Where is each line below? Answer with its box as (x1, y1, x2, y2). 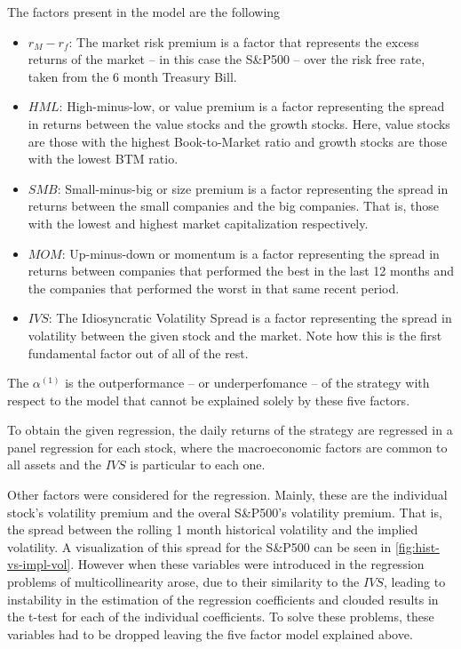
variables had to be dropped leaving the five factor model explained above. (7, 624, 413, 643)
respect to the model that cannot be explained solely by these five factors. (7, 390, 410, 409)
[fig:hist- (394, 537, 440, 556)
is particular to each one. (130, 455, 266, 474)
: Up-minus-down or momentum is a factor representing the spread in (61, 244, 440, 262)
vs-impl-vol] (7, 555, 71, 573)
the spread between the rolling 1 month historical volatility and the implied (7, 520, 418, 539)
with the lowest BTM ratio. (28, 149, 179, 168)
